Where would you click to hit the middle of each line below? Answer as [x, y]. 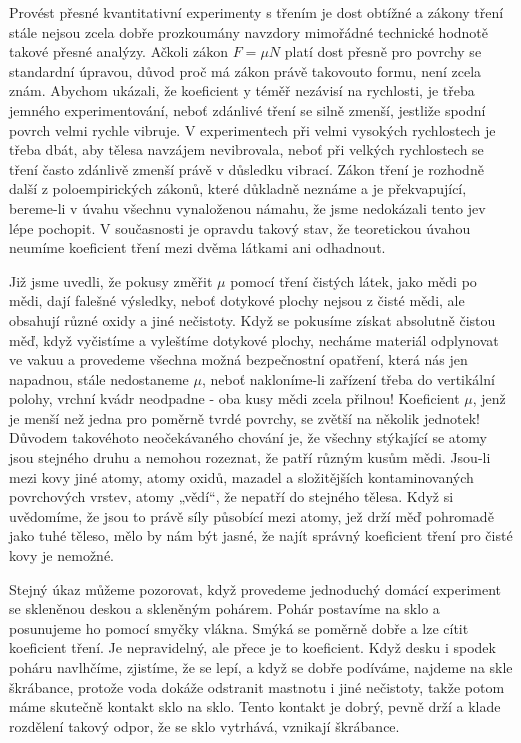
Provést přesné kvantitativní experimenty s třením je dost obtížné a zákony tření [256, 12]
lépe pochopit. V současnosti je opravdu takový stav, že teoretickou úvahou [240, 227]
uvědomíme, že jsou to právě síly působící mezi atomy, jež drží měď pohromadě [251, 515]
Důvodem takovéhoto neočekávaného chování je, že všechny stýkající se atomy [248, 437]
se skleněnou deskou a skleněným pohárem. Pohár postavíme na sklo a [224, 608]
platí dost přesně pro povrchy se [383, 51]
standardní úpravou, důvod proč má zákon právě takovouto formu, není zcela [245, 70]
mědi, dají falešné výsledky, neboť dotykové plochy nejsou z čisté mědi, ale [237, 300]
